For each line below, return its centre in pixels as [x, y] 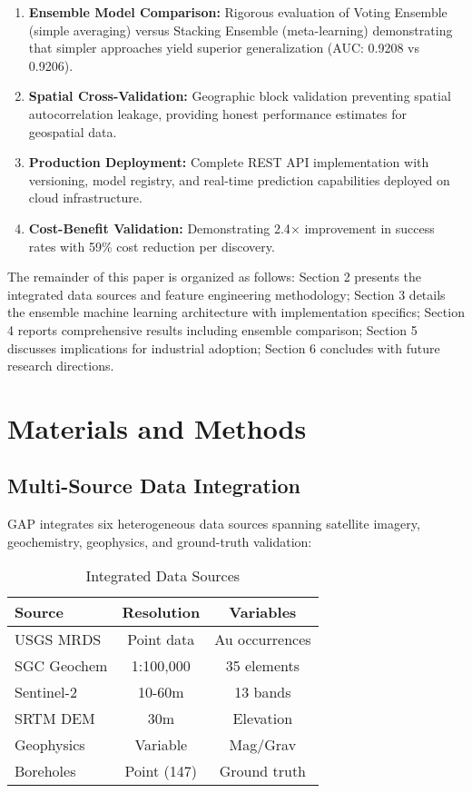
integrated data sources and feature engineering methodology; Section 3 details [226, 294]
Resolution [161, 612]
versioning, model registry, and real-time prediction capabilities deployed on [239, 179]
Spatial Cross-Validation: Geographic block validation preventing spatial [240, 96]
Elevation [263, 719]
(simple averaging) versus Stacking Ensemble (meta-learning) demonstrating [241, 30]
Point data [161, 639]
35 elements [263, 666]
